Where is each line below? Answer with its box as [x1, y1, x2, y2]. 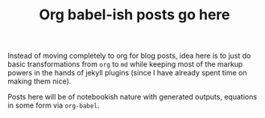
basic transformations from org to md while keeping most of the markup [7, 59, 243, 69]
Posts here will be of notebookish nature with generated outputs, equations [7, 92, 258, 102]
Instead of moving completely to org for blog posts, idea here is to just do [7, 51, 251, 61]
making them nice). [7, 76, 72, 86]
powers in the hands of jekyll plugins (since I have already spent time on [7, 68, 247, 78]
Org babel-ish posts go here [39, 6, 230, 24]
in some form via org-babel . [7, 100, 100, 110]
